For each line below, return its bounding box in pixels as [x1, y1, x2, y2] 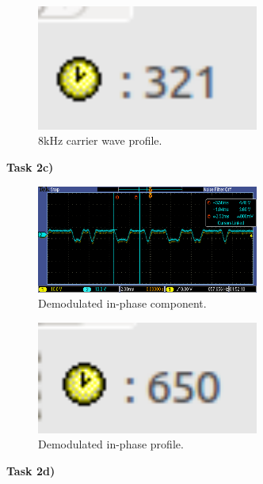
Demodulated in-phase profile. [38, 436, 184, 452]
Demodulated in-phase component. [38, 295, 207, 312]
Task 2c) [6, 158, 54, 175]
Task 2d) [6, 463, 55, 478]
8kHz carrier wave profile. [38, 132, 162, 149]
